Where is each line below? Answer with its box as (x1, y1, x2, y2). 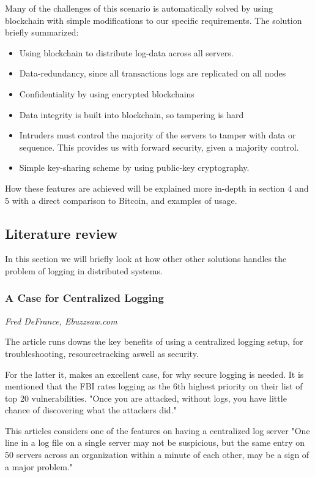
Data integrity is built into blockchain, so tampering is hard (19, 108, 244, 121)
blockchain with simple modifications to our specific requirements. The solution (5, 13, 302, 26)
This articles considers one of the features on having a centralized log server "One (5, 424, 310, 437)
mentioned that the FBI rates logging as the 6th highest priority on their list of (5, 380, 303, 392)
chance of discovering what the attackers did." (5, 404, 177, 416)
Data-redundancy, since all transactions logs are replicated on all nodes (19, 67, 286, 80)
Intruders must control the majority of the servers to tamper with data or (19, 129, 296, 141)
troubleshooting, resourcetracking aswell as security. (5, 347, 199, 359)
